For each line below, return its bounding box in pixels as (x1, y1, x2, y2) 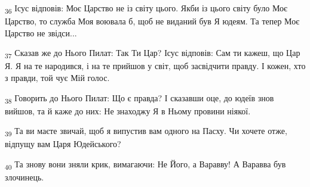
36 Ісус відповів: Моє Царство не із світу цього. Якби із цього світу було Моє (5, 2, 287, 15)
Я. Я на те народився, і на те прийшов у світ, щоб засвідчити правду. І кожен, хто (5, 60, 306, 72)
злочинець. (5, 171, 44, 183)
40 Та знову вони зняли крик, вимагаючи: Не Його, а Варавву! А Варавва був (5, 158, 286, 172)
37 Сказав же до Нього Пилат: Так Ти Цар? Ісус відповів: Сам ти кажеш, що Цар (5, 46, 300, 61)
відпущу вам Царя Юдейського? (5, 138, 121, 150)
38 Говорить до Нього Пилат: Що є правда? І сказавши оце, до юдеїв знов (5, 91, 274, 105)
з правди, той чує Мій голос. (5, 71, 110, 84)
